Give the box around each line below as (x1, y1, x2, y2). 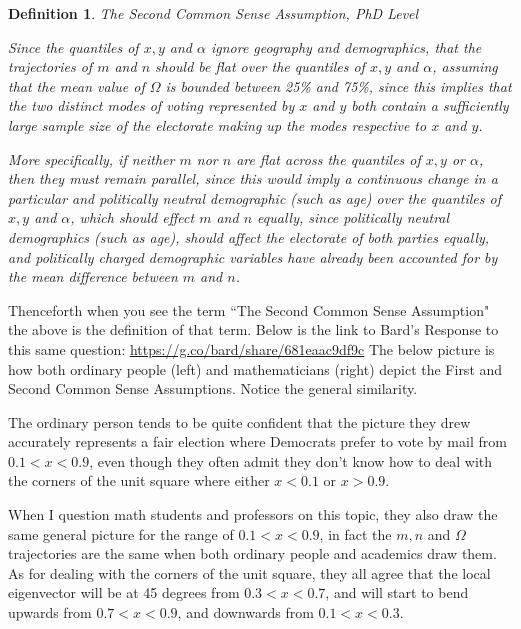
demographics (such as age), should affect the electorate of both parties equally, (8, 226, 490, 247)
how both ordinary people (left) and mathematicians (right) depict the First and (8, 358, 503, 379)
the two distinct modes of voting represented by (8, 95, 295, 116)
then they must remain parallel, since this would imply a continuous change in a (8, 168, 498, 189)
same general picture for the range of (8, 523, 234, 544)
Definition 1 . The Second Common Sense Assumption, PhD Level (8, 3, 419, 23)
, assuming (432, 56, 498, 77)
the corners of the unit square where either (8, 470, 270, 491)
